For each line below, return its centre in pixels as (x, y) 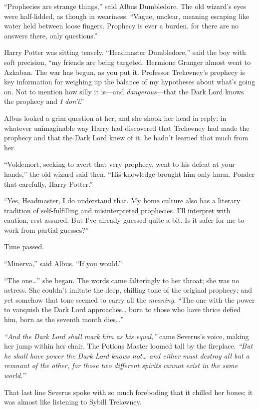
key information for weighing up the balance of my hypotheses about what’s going (130, 82)
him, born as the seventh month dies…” (64, 319)
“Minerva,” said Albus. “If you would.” (63, 263)
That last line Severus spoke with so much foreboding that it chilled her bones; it (129, 392)
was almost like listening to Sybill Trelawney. (73, 402)
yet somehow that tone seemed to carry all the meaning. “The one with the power (129, 299)
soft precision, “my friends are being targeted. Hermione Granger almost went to (128, 62)
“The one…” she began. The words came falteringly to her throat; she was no (122, 280)
